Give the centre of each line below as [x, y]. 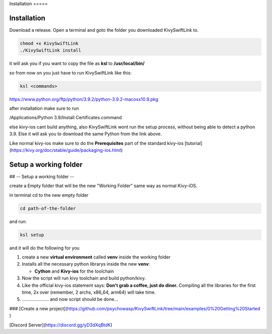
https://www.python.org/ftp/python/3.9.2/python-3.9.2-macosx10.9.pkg [84, 99]
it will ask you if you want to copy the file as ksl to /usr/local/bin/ [77, 63]
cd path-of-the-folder [48, 208]
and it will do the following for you [45, 248]
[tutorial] [193, 143]
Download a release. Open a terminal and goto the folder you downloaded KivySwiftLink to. [104, 30]
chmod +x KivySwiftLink [49, 43]
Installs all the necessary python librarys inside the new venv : [86, 264]
